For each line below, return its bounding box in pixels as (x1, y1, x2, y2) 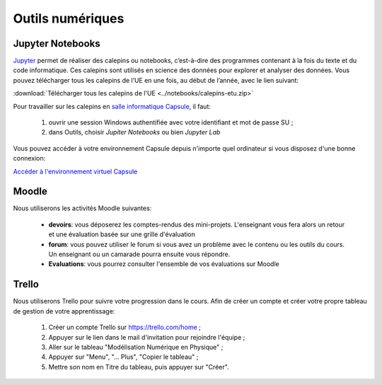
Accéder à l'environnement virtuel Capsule (13, 167, 138, 176)
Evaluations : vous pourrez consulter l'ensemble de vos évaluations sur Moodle (48, 260, 279, 268)
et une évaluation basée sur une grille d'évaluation (48, 230, 196, 239)
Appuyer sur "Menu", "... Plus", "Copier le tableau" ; (48, 352, 199, 361)
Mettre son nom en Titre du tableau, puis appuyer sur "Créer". (48, 362, 229, 371)
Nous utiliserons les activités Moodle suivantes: (13, 204, 152, 212)
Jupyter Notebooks (13, 38, 100, 50)
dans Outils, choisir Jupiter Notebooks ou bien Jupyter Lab (48, 128, 221, 137)
